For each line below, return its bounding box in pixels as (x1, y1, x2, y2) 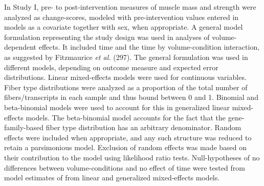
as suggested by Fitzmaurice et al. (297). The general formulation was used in (4, 51, 248, 62)
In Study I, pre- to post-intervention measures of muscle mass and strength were (4, 2, 256, 12)
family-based (4, 122, 44, 133)
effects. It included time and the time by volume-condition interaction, (38, 42, 260, 52)
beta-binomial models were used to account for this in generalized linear (4, 101, 230, 112)
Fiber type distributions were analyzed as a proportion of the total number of (4, 81, 248, 92)
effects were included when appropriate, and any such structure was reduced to (4, 132, 252, 142)
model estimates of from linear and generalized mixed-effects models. (4, 172, 220, 183)
